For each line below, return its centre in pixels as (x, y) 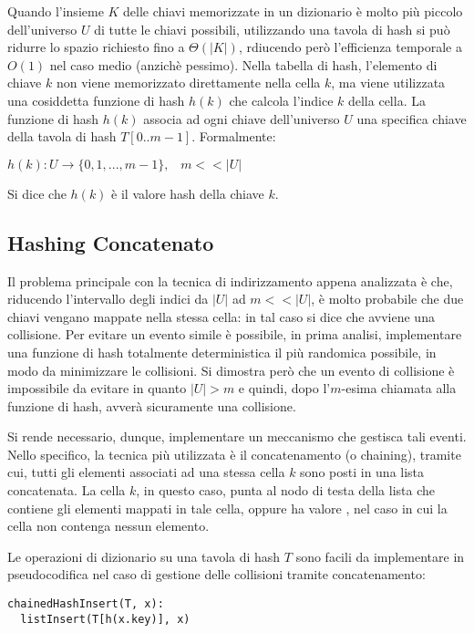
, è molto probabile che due (387, 299)
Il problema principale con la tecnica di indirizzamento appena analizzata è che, (230, 280)
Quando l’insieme (56, 11)
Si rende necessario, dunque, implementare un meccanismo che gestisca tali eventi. (237, 436)
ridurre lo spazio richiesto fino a (96, 47)
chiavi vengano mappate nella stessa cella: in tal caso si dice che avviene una (221, 316)
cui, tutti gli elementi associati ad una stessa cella (146, 472)
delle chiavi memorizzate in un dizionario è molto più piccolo (293, 11)
